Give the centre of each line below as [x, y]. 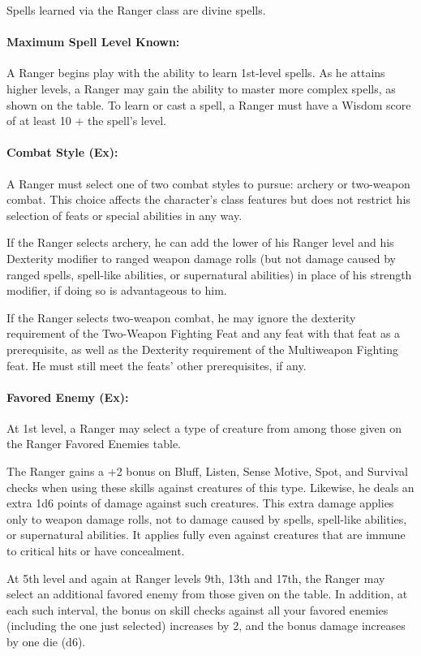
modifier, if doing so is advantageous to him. [117, 290]
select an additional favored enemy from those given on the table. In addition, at [207, 594]
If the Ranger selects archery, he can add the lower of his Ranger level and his [200, 242]
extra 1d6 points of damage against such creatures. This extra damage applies [200, 503]
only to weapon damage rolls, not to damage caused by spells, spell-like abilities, [207, 518]
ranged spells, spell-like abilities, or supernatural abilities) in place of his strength [209, 274]
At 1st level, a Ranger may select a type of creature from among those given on [204, 427]
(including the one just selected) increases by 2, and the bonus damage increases [206, 626]
